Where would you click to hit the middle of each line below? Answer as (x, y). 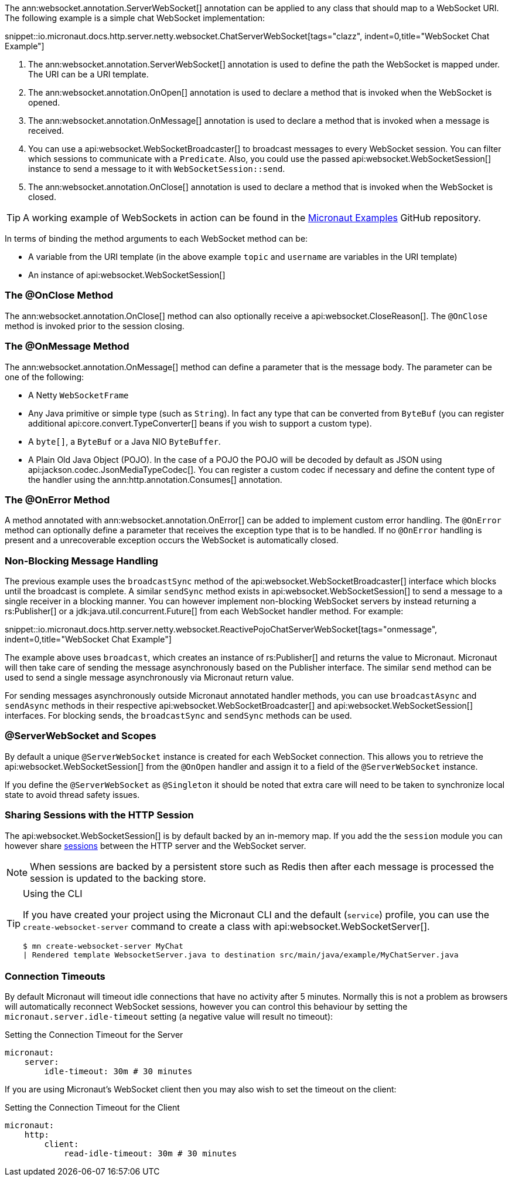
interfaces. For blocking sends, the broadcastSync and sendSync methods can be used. (178, 715)
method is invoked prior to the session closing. (95, 326)
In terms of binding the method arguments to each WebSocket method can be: (156, 238)
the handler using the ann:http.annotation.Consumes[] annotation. (155, 479)
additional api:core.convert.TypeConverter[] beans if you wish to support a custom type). (200, 423)
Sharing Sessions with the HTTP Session (99, 815)
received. (46, 131)
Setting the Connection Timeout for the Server (94, 1035)
